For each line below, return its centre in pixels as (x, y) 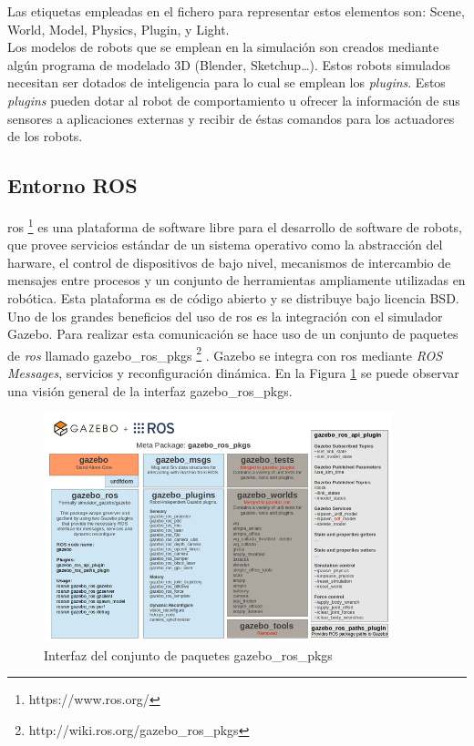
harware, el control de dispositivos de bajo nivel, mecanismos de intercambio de (229, 262)
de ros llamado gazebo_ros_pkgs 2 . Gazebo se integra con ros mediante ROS (225, 353)
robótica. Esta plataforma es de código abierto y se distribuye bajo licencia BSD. (233, 297)
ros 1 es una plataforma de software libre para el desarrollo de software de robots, (235, 225)
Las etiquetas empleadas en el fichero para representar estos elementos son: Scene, (236, 11)
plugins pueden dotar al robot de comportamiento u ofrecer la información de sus (234, 100)
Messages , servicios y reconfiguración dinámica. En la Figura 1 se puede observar (233, 373)
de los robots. (45, 136)
